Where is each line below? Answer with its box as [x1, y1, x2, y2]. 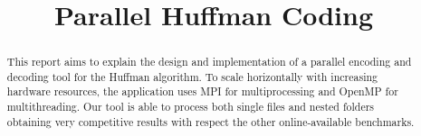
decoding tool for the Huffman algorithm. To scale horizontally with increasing [6, 68, 378, 84]
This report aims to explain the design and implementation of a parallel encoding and [6, 54, 412, 69]
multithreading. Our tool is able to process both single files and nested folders [6, 99, 375, 114]
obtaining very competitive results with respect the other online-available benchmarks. [6, 113, 415, 129]
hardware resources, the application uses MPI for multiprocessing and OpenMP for [6, 84, 398, 99]
